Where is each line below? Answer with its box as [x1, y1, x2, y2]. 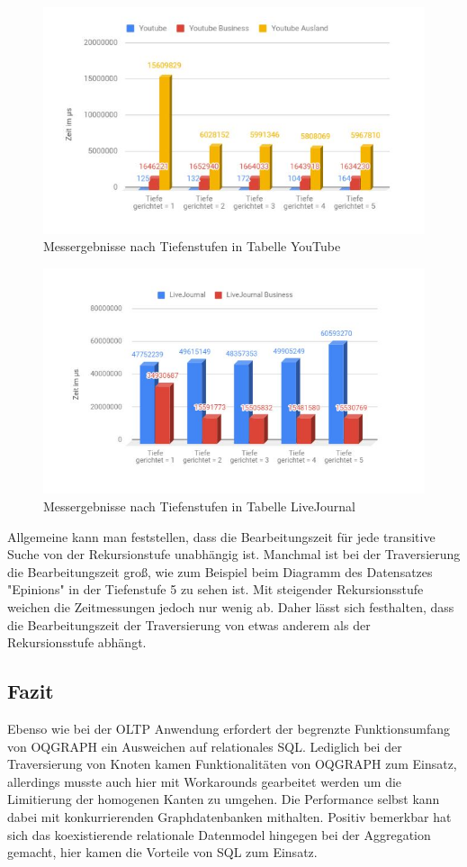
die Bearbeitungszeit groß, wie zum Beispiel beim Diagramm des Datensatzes [7, 562, 433, 581]
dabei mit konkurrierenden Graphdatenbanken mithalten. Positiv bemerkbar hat [7, 807, 452, 826]
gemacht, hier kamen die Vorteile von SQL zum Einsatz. [7, 843, 318, 862]
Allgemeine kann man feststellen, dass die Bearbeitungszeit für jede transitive [7, 527, 436, 546]
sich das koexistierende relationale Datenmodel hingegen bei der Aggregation [7, 825, 431, 844]
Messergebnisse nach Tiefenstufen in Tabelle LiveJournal [43, 497, 355, 515]
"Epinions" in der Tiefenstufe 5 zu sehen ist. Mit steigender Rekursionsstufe [7, 580, 424, 599]
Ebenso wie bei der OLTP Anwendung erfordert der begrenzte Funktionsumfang [7, 718, 450, 737]
